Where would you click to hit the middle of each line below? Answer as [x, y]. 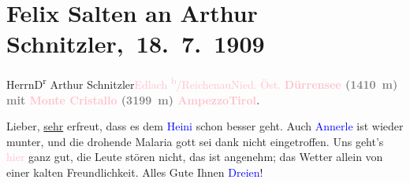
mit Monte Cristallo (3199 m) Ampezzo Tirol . [133, 99]
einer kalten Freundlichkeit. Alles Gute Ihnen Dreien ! [135, 172]
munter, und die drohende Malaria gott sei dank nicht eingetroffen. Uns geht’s [195, 141]
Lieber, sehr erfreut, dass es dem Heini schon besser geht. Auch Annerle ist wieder [205, 126]
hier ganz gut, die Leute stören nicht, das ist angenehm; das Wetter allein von [195, 157]
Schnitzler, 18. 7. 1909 [136, 44]
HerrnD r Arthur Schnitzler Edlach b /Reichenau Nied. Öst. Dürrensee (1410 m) [202, 83]
